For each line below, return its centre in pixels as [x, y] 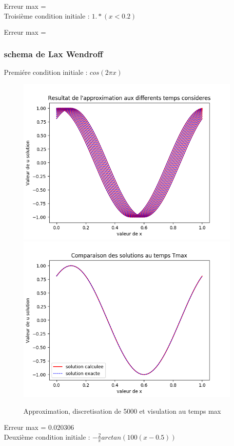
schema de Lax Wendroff [53, 54]
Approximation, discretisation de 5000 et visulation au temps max [122, 411]
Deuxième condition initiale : [47, 436]
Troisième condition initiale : [47, 15]
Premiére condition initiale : [46, 72]
